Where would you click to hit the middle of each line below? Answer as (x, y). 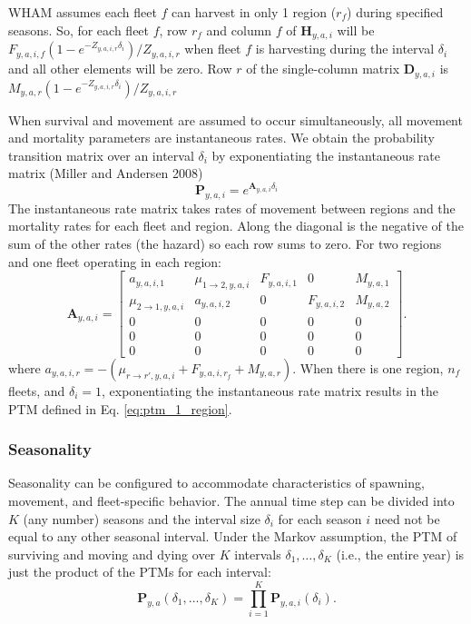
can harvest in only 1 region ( (254, 12)
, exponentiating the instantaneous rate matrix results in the (270, 390)
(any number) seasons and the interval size (142, 518)
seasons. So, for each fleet (79, 30)
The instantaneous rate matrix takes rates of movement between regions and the (232, 208)
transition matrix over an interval (101, 155)
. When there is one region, (368, 367)
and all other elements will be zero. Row (120, 69)
